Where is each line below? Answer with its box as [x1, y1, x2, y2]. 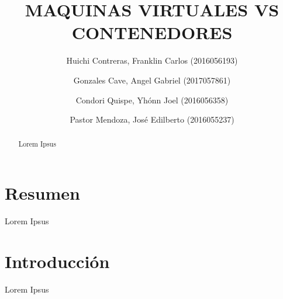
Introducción [5, 249, 110, 273]
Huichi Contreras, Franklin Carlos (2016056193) [66, 54, 238, 67]
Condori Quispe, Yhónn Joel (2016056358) [75, 93, 229, 106]
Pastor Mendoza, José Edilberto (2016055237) [70, 113, 234, 126]
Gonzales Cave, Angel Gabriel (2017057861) [73, 74, 231, 86]
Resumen [5, 181, 80, 205]
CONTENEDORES [71, 20, 233, 44]
